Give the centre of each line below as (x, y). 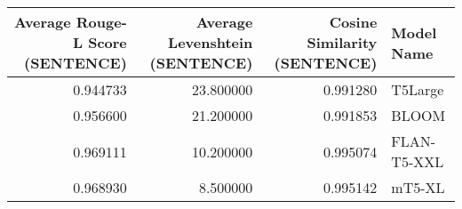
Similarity (342, 42)
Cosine (353, 22)
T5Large (418, 89)
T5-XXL (418, 161)
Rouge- (101, 22)
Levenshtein (211, 42)
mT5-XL (418, 187)
